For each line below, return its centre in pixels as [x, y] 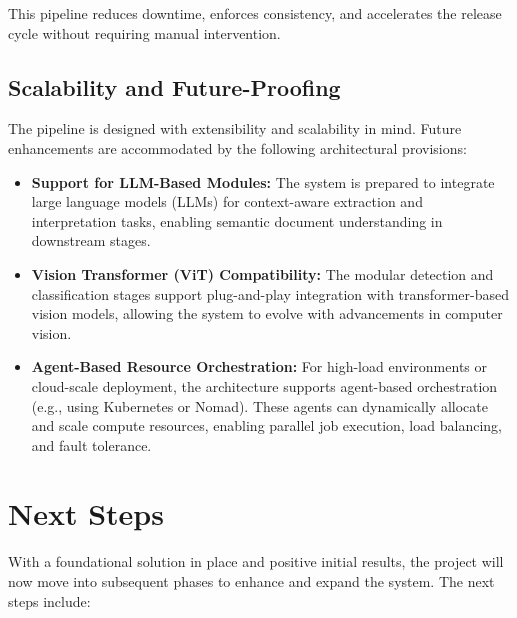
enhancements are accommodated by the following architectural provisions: [237, 147]
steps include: [49, 600]
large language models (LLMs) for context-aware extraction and [227, 201]
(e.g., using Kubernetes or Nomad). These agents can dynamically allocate [259, 405]
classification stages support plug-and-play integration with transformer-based [270, 293]
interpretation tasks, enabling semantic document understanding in [237, 220]
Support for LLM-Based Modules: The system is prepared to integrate [263, 181]
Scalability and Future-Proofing [174, 86]
